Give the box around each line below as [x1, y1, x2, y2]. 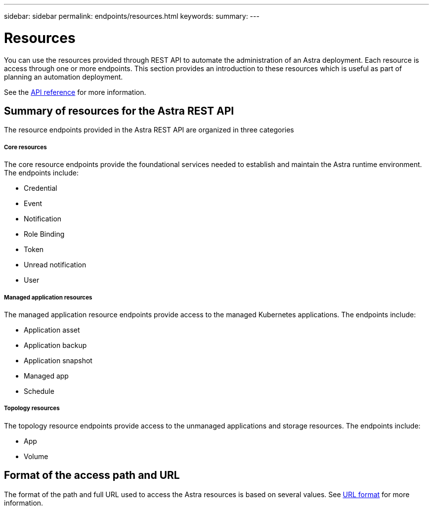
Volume [24, 452, 48, 461]
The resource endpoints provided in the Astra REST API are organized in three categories [4, 126, 294, 134]
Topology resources [4, 405, 60, 412]
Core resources [4, 143, 47, 151]
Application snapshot [24, 356, 92, 365]
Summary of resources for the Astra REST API [4, 104, 234, 117]
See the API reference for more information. [4, 87, 146, 96]
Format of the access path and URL [4, 469, 180, 482]
